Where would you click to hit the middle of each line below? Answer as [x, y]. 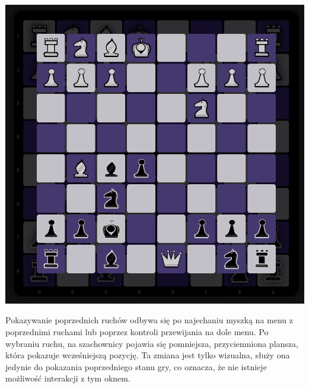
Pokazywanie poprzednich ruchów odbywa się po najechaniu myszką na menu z [149, 320]
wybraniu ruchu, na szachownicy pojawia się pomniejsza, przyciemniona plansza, [152, 343]
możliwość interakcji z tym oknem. [68, 378]
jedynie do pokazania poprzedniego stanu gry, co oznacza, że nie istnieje [136, 366]
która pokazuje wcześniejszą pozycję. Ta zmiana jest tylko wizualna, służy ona [148, 355]
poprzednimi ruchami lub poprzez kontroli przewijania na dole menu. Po [137, 331]
